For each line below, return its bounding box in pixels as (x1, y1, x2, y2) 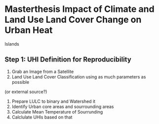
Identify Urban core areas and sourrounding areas (11, 103, 114, 110)
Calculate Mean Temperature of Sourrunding (11, 109, 103, 115)
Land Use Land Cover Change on (4, 14, 142, 25)
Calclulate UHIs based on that (11, 114, 73, 120)
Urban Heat (4, 25, 53, 36)
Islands (4, 41, 19, 47)
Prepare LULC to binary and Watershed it (11, 98, 96, 104)
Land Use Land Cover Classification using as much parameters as (11, 73, 146, 80)
